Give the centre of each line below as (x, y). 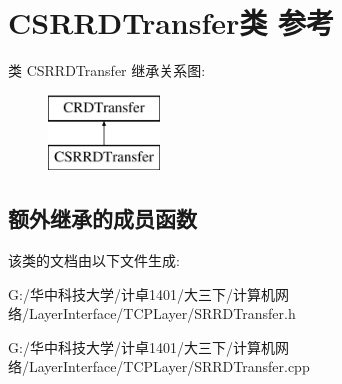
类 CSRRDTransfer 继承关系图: (107, 70)
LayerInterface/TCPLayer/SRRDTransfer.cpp (169, 366)
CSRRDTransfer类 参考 (171, 22)
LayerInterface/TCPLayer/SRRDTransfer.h (162, 313)
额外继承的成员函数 (102, 218)
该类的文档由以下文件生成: (94, 260)
